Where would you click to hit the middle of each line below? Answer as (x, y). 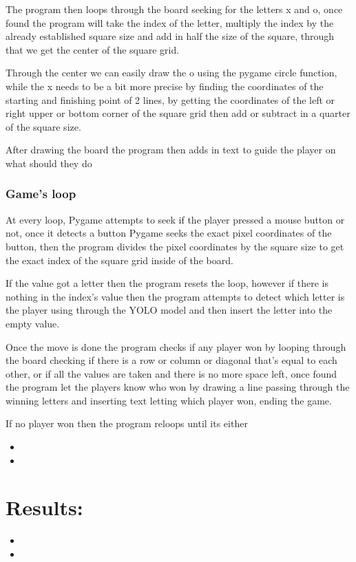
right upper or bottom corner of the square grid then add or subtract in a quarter (178, 113)
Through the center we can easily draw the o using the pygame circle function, (171, 73)
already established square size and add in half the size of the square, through (170, 36)
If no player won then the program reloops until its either (127, 423)
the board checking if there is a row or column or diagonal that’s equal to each (171, 360)
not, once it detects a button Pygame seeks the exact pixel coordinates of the (169, 233)
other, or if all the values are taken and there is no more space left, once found (171, 373)
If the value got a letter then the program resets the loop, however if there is (167, 283)
